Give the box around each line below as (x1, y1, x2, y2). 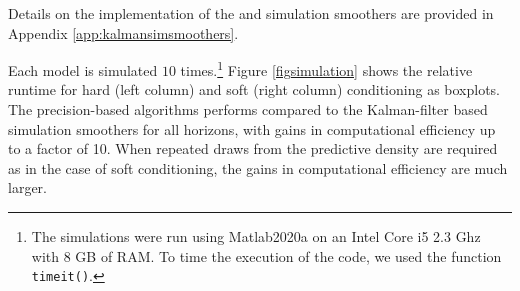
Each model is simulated (8, 59, 158, 80)
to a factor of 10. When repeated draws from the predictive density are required (8, 138, 498, 159)
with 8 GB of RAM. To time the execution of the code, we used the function (31, 245, 502, 266)
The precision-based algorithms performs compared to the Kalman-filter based (8, 99, 488, 120)
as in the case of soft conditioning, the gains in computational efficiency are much (8, 157, 508, 178)
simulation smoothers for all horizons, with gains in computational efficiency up (8, 118, 496, 139)
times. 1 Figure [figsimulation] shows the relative (180, 57, 473, 80)
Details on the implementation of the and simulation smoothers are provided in (8, 3, 494, 23)
